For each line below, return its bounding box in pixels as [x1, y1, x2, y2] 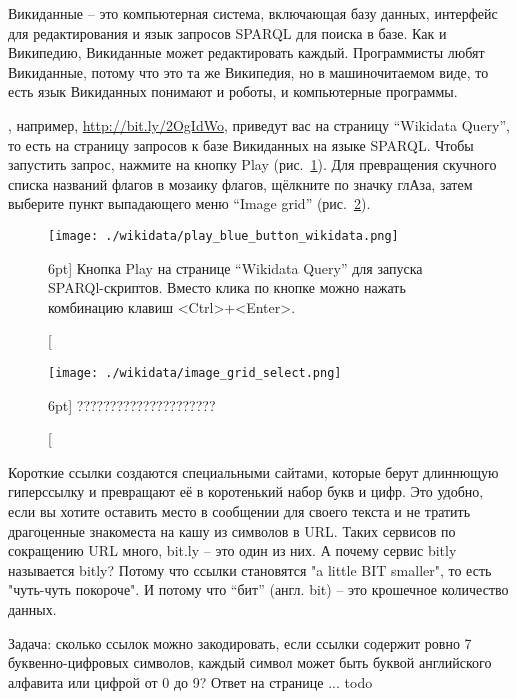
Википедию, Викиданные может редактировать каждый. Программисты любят [8, 42, 485, 63]
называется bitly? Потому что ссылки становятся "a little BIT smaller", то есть [8, 559, 492, 580]
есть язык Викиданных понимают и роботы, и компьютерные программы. [8, 81, 458, 102]
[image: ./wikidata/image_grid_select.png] [48, 365, 342, 380]
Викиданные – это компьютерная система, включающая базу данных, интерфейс [8, 3, 498, 23]
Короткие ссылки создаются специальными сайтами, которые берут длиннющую [8, 461, 499, 482]
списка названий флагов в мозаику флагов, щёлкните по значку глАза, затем [8, 173, 473, 194]
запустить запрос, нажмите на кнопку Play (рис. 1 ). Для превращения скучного [8, 154, 497, 175]
